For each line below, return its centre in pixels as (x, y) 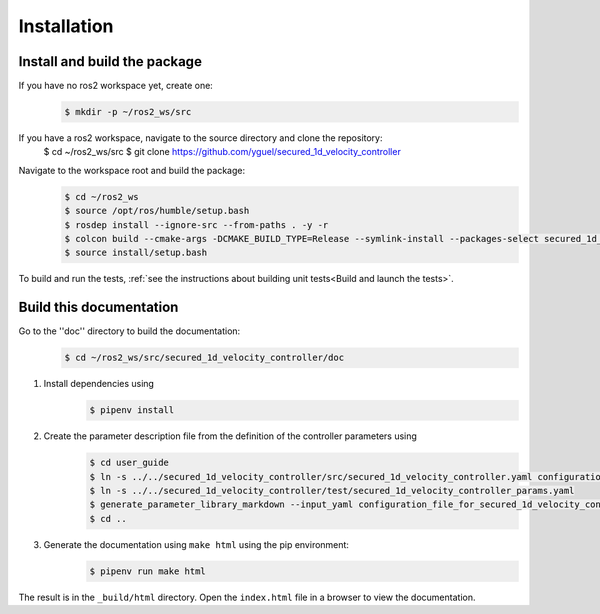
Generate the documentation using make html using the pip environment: (196, 544)
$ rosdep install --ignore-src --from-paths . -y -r (196, 224)
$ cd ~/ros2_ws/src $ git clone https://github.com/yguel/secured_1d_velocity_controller (222, 152)
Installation (66, 26)
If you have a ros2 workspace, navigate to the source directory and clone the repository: (201, 138)
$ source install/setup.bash (136, 253)
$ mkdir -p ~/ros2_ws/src (128, 112)
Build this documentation (98, 307)
